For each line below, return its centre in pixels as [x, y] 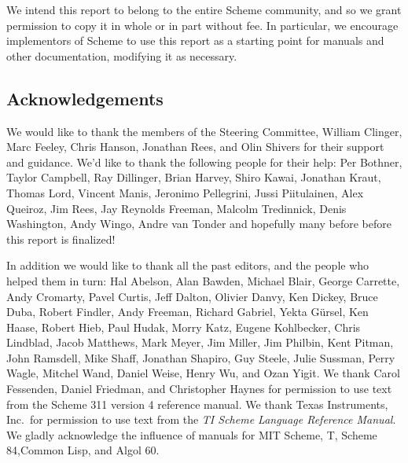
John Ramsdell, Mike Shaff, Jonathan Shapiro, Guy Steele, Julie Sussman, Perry [201, 357]
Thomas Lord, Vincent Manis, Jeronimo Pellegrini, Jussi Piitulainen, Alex [185, 192]
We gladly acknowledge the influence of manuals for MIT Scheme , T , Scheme [192, 434]
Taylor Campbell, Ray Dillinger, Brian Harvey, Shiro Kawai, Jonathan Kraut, [194, 177]
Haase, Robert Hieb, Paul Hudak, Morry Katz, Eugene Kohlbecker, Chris [184, 327]
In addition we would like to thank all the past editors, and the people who [188, 265]
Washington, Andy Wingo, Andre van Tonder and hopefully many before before [199, 224]
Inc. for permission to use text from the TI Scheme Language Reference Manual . [201, 419]
